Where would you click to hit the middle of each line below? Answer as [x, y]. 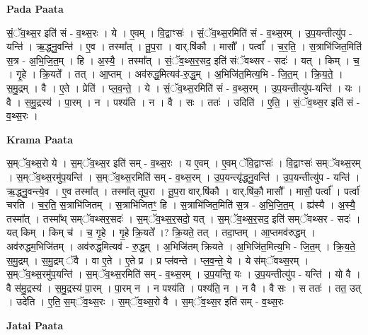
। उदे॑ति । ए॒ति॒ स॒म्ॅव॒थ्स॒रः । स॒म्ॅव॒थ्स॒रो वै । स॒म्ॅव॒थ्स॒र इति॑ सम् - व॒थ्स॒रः [145, 301]
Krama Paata [40, 139]
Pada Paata [35, 8]
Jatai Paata [35, 325]
